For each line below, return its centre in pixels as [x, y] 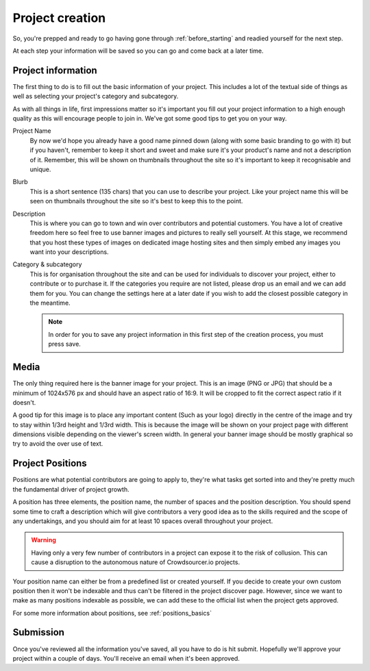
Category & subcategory [47, 264]
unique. [40, 169]
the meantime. [50, 303]
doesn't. [24, 402]
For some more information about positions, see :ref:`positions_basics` [112, 613]
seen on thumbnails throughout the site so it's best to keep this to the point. [136, 201]
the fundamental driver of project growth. [71, 489]
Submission [39, 632]
